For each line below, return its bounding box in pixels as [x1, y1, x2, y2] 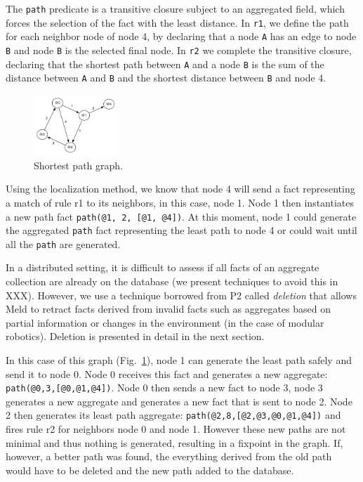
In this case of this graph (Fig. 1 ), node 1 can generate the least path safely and [6, 353, 352, 367]
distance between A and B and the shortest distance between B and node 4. [6, 70, 326, 85]
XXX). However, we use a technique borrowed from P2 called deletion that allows [6, 287, 357, 302]
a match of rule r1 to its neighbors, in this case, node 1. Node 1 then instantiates [6, 195, 355, 209]
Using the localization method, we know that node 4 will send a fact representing [6, 181, 355, 196]
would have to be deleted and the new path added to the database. [6, 462, 294, 477]
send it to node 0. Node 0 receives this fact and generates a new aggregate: [6, 366, 328, 381]
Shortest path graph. [34, 157, 123, 172]
